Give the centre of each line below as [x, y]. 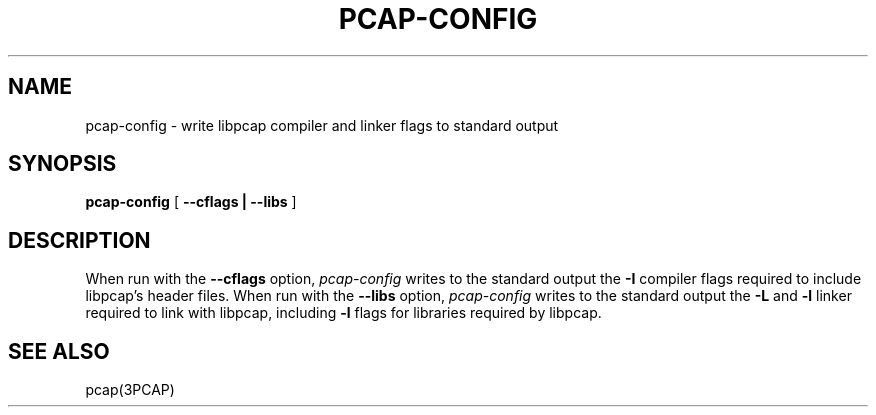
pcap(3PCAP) [130, 390]
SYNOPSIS [62, 164]
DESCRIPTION [79, 240]
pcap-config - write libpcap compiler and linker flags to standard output [322, 125]
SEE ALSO [59, 351]
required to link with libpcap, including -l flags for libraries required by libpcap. [343, 313]
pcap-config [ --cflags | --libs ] [191, 202]
